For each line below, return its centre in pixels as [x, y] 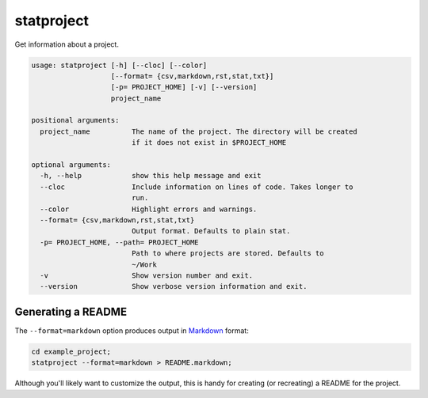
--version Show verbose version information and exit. [174, 286]
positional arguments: [75, 120]
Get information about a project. [67, 44]
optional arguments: [71, 165]
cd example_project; [71, 351]
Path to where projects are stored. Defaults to [227, 254]
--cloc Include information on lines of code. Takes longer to [197, 187]
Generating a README [71, 311]
